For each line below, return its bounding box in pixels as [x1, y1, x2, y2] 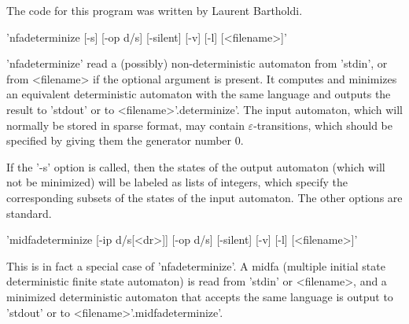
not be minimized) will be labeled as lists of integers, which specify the [6, 174, 348, 190]
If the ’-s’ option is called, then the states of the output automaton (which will [6, 158, 385, 175]
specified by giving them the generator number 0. [6, 132, 244, 149]
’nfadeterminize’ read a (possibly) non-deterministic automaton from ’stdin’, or [6, 55, 388, 72]
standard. [6, 204, 52, 221]
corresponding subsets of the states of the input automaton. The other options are [6, 189, 403, 205]
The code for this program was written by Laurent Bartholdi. [6, 2, 303, 18]
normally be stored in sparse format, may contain [6, 116, 245, 133]
